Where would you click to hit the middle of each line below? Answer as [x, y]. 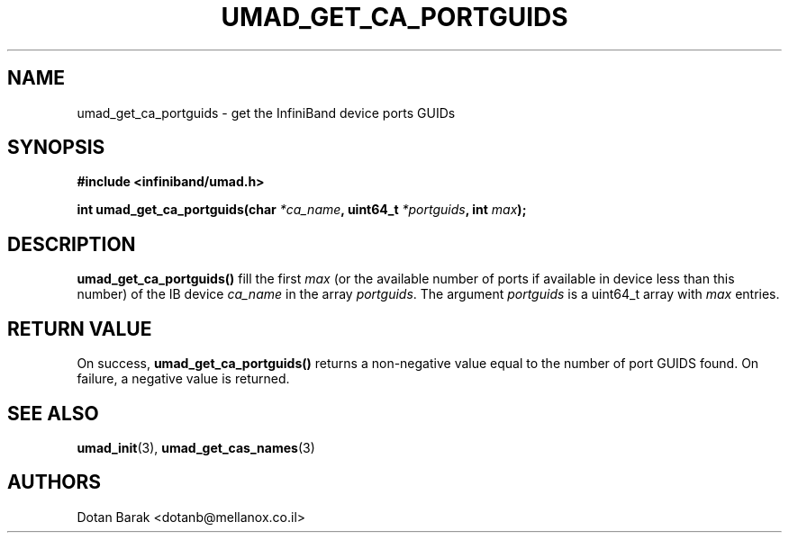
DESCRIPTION [72, 244]
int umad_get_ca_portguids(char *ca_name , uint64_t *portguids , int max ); [302, 210]
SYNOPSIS [56, 148]
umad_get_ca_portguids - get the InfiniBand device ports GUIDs [266, 112]
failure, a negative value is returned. [183, 379]
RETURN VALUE [80, 328]
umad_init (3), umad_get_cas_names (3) [196, 447]
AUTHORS [54, 482]
